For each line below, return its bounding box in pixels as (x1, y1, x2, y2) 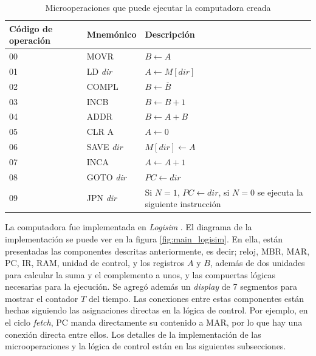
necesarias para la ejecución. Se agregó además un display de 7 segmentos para (5, 280, 298, 293)
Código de (9, 22, 53, 35)
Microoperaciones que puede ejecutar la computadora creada (45, 1, 271, 13)
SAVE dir (86, 140, 123, 153)
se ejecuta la (257, 185, 303, 198)
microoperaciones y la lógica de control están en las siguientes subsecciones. (5, 340, 286, 352)
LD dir (86, 64, 112, 77)
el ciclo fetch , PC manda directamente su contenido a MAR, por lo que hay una (5, 316, 303, 329)
